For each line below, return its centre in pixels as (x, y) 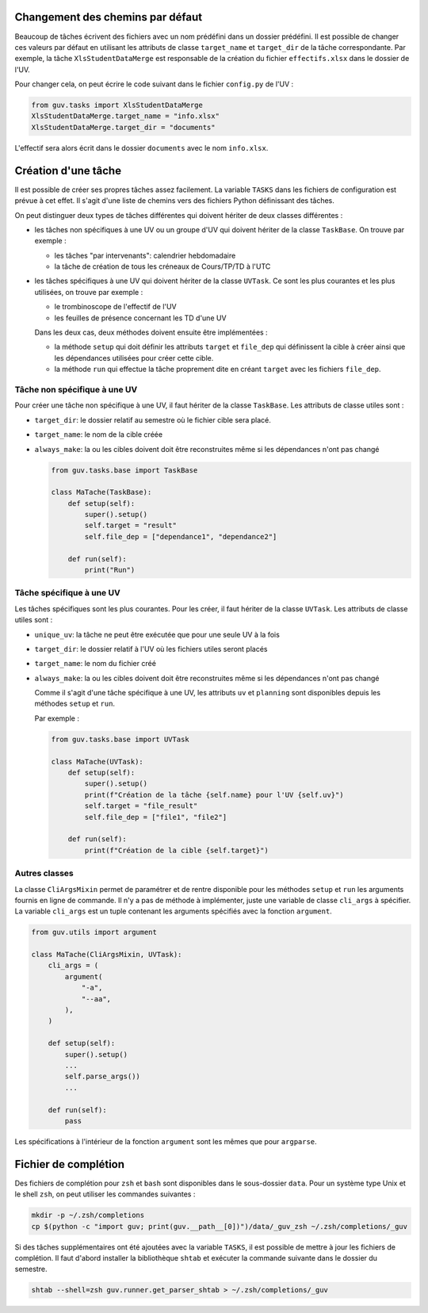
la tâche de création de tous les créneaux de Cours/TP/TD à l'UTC (162, 266)
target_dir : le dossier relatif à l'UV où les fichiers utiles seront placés (151, 649)
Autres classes (44, 874)
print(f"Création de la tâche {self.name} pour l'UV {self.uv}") (214, 794)
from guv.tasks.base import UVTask (120, 739)
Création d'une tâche (68, 170)
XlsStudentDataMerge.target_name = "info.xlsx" (125, 116)
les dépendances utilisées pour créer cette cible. (134, 358)
